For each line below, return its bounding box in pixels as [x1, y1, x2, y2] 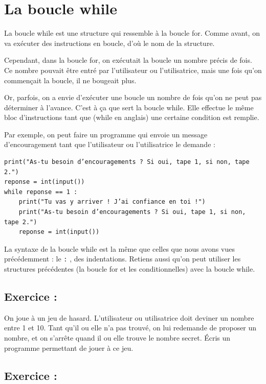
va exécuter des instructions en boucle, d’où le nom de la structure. [4, 37, 215, 48]
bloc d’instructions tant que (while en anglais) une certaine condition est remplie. [4, 112, 259, 123]
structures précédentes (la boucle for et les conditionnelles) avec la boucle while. [4, 263, 255, 274]
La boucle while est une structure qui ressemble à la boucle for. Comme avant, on [4, 28, 260, 38]
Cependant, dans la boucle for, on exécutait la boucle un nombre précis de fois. [4, 55, 252, 65]
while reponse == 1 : [4, 188, 78, 196]
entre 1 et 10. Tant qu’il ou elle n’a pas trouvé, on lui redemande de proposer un [4, 322, 257, 333]
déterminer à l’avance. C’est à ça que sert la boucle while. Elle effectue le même [4, 102, 254, 112]
